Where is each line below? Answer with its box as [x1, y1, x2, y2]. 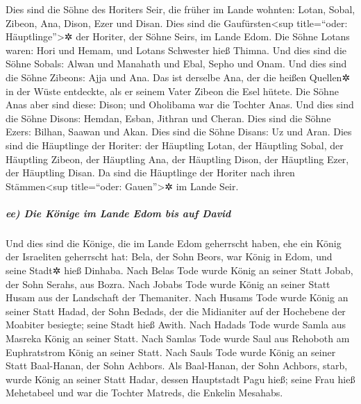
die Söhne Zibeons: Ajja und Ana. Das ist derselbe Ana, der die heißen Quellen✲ [6, 69, 351, 84]
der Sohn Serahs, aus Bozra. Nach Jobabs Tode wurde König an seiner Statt [6, 276, 330, 291]
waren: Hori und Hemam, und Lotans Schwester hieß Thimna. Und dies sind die [6, 42, 347, 57]
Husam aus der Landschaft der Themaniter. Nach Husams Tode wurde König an [6, 290, 349, 305]
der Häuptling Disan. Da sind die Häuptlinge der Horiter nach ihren [6, 165, 295, 180]
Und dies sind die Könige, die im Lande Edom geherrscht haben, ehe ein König [6, 235, 342, 250]
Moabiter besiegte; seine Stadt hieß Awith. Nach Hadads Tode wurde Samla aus [6, 317, 346, 332]
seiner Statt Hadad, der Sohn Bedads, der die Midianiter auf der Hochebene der [6, 303, 346, 318]
